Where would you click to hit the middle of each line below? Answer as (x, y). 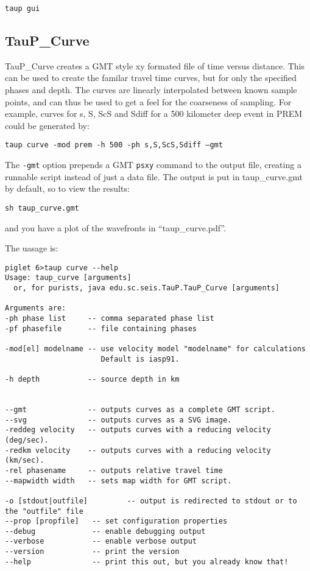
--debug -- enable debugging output (105, 531)
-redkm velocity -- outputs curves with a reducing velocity (138, 450)
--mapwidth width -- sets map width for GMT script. (118, 481)
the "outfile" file (44, 511)
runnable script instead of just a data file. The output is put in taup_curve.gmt (154, 176)
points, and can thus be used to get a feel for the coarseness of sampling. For (148, 101)
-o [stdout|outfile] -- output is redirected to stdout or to (151, 501)
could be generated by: (47, 125)
